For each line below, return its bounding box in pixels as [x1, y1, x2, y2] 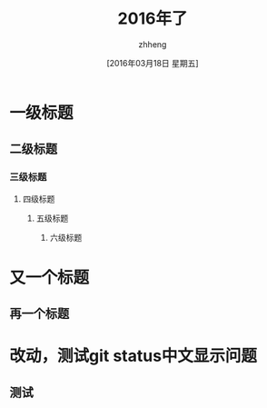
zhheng [138, 38, 167, 50]
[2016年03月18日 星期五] [106, 57, 199, 68]
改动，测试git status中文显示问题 [9, 346, 257, 366]
